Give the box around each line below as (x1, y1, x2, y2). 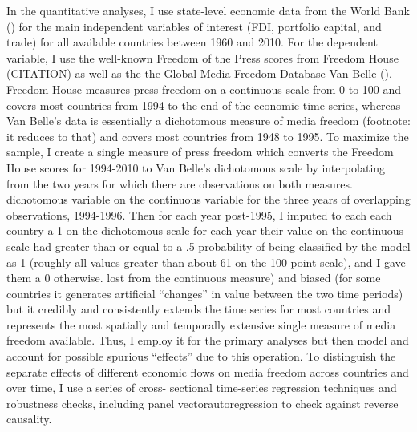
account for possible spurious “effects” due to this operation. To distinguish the (6, 348, 396, 365)
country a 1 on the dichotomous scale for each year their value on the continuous (6, 222, 404, 239)
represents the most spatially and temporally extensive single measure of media (6, 316, 396, 333)
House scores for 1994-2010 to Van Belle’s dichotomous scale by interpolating (6, 159, 386, 176)
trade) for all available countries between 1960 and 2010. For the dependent (6, 34, 378, 50)
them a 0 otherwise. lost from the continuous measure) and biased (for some (6, 269, 381, 286)
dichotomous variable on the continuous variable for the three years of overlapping (6, 191, 411, 208)
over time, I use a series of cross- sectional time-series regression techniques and (6, 379, 397, 396)
